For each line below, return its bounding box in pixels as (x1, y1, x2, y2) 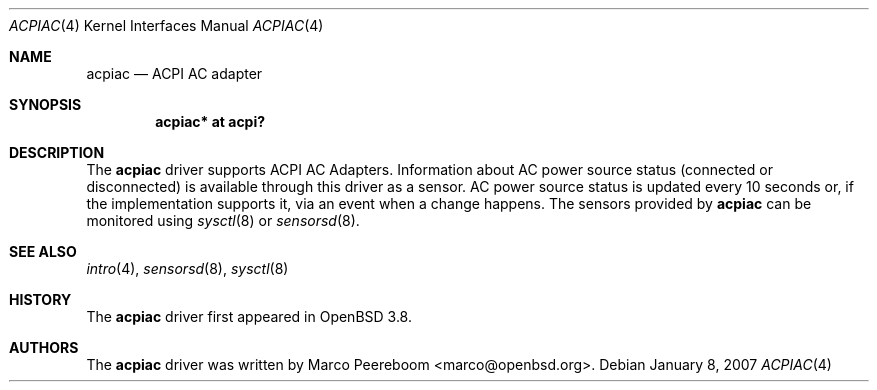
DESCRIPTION (9, 144, 105, 161)
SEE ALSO (9, 243, 77, 260)
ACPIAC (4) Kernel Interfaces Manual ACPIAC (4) (9, 17, 324, 34)
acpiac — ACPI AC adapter (86, 65, 263, 82)
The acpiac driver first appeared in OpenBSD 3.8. (86, 308, 412, 325)
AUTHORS (9, 339, 79, 356)
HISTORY (9, 291, 72, 308)
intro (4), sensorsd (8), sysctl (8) (86, 260, 289, 277)
